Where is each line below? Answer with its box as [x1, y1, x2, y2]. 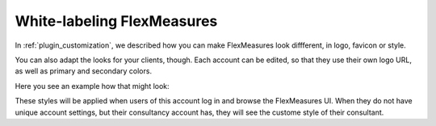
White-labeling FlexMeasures [15, 12, 218, 30]
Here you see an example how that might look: [15, 81, 170, 90]
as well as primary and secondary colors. [15, 66, 153, 76]
